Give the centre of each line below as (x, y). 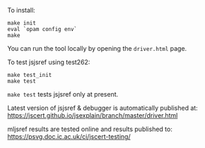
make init (22, 23)
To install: (21, 10)
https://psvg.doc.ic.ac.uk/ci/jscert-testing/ (69, 136)
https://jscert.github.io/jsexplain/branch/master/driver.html (93, 115)
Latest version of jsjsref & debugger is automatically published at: (102, 108)
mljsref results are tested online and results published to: (90, 129)
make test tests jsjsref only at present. (63, 94)
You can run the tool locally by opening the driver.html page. (97, 48)
